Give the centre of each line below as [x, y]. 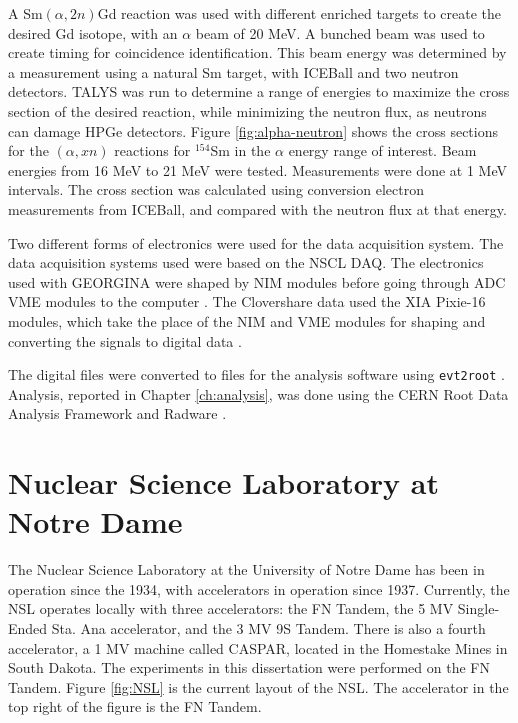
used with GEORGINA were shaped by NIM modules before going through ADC [257, 281]
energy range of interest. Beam [382, 150]
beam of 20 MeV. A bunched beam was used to [340, 32]
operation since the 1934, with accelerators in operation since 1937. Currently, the [259, 588]
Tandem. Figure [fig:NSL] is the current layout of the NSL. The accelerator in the [258, 686]
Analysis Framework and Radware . [117, 413]
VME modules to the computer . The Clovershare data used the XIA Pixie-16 [247, 301]
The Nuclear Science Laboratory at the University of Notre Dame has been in [246, 569]
